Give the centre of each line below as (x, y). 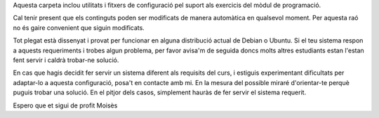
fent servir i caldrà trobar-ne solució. (66, 60)
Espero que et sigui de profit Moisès (65, 105)
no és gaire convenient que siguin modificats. (79, 27)
